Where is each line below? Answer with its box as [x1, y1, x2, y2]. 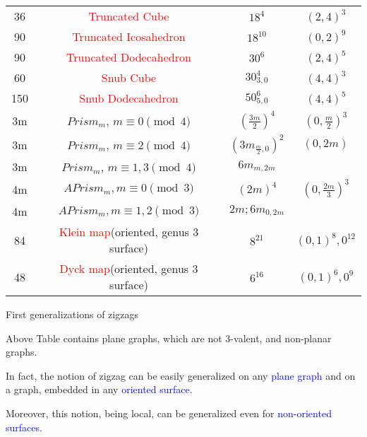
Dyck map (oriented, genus [59, 260, 189, 276]
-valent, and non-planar [230, 330, 332, 345]
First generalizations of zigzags [6, 307, 138, 321]
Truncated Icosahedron [72, 28, 186, 45]
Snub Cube [101, 69, 157, 86]
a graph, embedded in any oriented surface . [6, 382, 193, 397]
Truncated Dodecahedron [66, 49, 191, 65]
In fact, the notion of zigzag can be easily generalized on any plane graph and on [6, 368, 356, 383]
